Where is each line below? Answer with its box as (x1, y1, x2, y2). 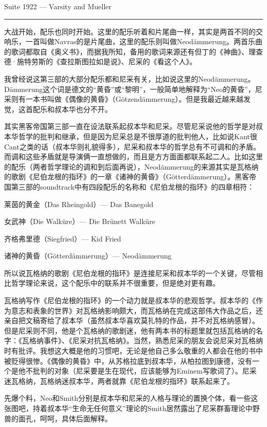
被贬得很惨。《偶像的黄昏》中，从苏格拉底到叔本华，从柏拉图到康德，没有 (4, 355, 252, 366)
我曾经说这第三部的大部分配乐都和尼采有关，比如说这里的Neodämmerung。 (4, 73, 255, 84)
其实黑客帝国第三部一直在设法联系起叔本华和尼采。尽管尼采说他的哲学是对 (4, 121, 256, 132)
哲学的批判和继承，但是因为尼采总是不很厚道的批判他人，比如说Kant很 (18, 131, 257, 141)
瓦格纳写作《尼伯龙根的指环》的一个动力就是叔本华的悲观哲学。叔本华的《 (4, 295, 256, 306)
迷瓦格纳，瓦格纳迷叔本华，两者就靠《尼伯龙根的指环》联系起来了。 (4, 375, 234, 386)
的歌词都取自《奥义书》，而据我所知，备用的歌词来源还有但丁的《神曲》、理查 (4, 46, 263, 57)
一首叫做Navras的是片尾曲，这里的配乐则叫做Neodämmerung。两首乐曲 (25, 36, 262, 47)
